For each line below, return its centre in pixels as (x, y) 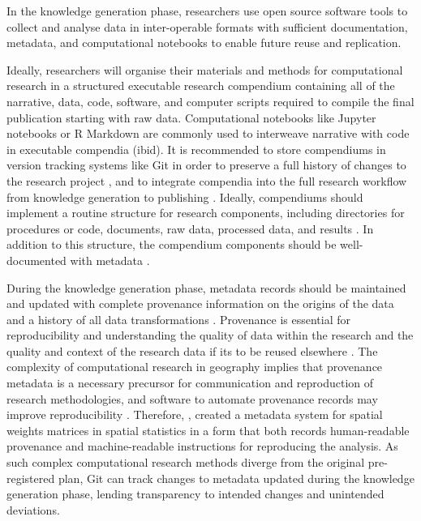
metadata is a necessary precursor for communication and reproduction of (190, 383)
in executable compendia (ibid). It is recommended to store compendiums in (196, 149)
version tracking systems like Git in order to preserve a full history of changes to (206, 165)
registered (31, 478)
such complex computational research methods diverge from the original (186, 462)
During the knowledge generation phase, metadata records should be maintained (206, 287)
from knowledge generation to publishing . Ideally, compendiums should (185, 196)
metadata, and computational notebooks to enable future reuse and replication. (204, 43)
